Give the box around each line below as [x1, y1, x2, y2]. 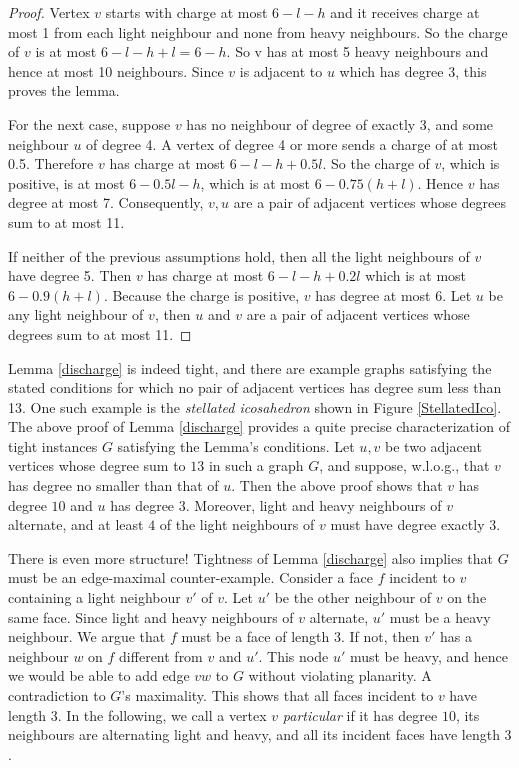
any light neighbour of [8, 304, 144, 325]
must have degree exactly [330, 514, 485, 535]
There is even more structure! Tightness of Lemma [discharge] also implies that [8, 547, 494, 568]
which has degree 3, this [339, 60, 487, 81]
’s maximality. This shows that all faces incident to [121, 685, 434, 705]
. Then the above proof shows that [231, 475, 443, 496]
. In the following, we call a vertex [57, 704, 267, 725]
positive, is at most [8, 172, 125, 193]
